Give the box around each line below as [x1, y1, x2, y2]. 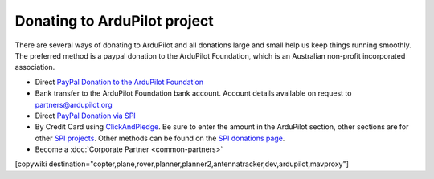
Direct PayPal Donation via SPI [35, 111, 136, 120]
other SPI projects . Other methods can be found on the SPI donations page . [35, 133, 285, 143]
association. [14, 63, 55, 72]
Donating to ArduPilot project [14, 12, 215, 30]
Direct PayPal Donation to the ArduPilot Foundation [35, 77, 204, 87]
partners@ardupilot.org [35, 100, 113, 109]
